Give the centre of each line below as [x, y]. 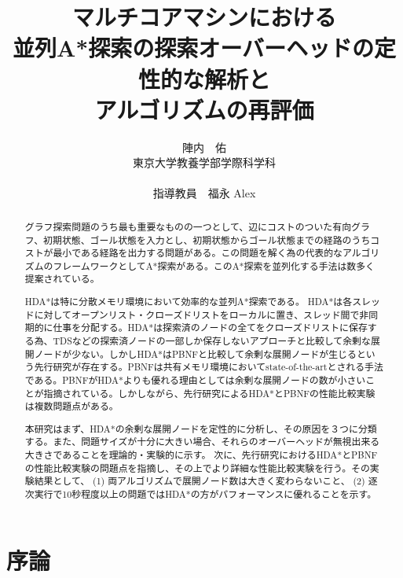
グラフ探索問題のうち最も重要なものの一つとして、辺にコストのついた [179, 226]
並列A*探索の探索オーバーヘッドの [193, 48]
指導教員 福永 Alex [204, 193]
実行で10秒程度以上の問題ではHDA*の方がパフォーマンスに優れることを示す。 [205, 494]
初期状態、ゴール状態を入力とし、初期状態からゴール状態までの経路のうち [207, 239]
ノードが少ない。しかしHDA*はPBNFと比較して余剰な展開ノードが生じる [195, 353]
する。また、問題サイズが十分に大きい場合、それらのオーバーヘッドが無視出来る [202, 442]
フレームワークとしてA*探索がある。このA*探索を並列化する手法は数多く [214, 265]
